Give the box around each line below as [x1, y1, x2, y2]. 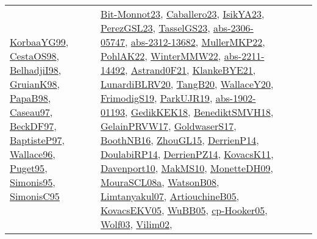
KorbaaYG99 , [10, 35, 69, 49]
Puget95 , [10, 161, 48, 175]
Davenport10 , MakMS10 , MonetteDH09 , [101, 161, 273, 175]
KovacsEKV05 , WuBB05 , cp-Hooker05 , [101, 203, 268, 217]
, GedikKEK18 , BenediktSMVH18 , [125, 105, 274, 119]
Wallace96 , [10, 147, 55, 161]
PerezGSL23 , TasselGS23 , [101, 21, 210, 35]
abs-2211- [224, 49, 265, 63]
